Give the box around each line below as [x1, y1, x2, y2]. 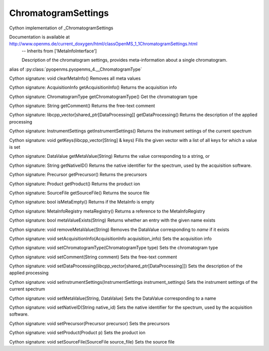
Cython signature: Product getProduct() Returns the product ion [9, 181, 140, 187]
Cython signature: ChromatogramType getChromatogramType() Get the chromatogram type [9, 94, 198, 100]
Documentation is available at [9, 34, 70, 40]
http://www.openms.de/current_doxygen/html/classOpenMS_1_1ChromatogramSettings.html [9, 41, 198, 47]
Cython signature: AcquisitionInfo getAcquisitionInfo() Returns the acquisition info [9, 85, 177, 91]
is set [9, 144, 20, 150]
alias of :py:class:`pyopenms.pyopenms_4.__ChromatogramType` [9, 66, 142, 72]
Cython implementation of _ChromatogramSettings [9, 25, 114, 31]
